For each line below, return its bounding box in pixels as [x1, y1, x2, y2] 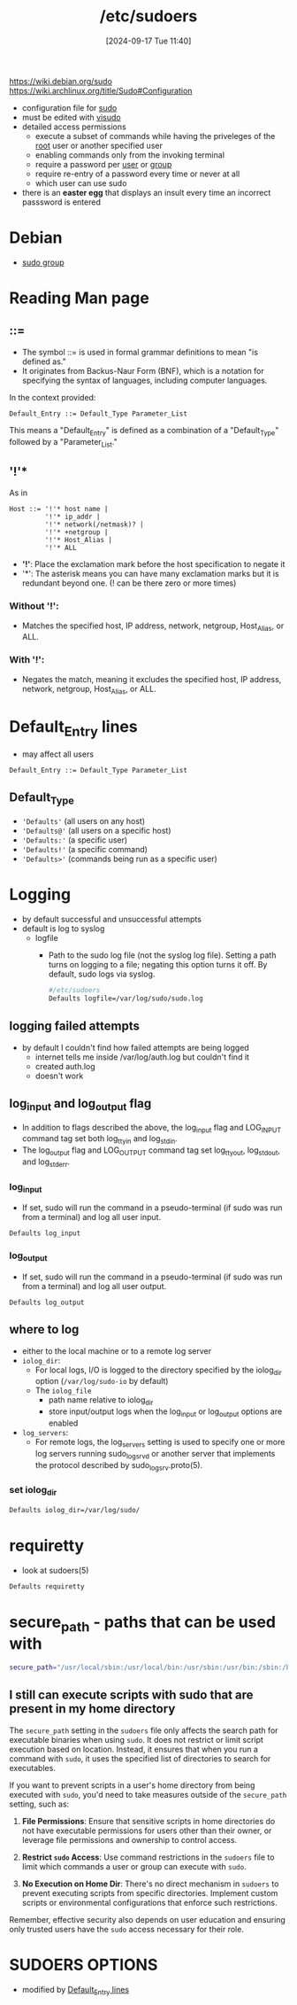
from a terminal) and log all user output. [21, 1280, 167, 1291]
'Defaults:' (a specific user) [21, 835, 128, 845]
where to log [9, 1322, 80, 1337]
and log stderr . [21, 1156, 71, 1169]
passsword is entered [21, 197, 102, 207]
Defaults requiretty [9, 1581, 86, 1591]
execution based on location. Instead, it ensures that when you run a [9, 1744, 259, 1754]
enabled [48, 1418, 79, 1428]
